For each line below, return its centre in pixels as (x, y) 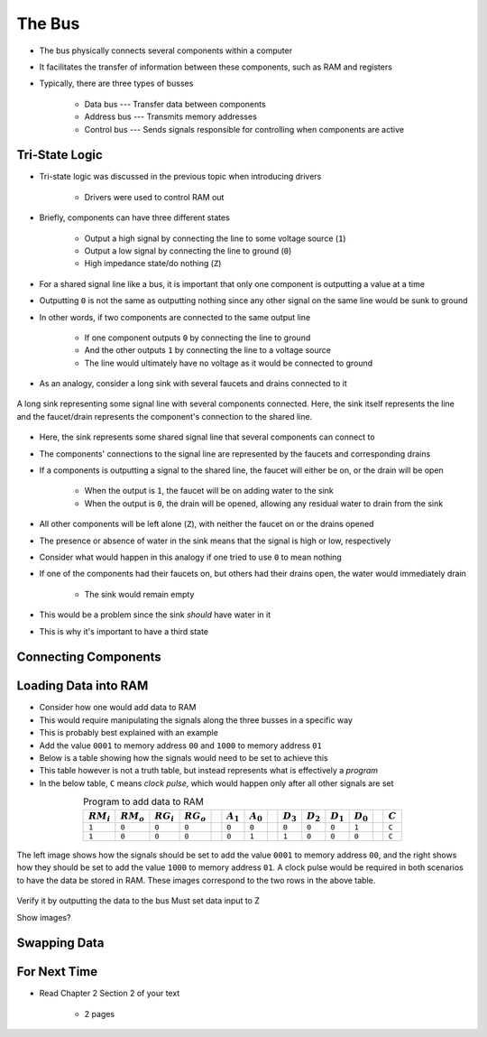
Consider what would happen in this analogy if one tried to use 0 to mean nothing (190, 557)
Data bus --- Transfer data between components (175, 104)
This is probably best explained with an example (129, 733)
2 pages (100, 1014)
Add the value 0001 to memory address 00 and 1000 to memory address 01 (180, 745)
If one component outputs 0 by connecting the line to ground (198, 338)
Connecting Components (89, 657)
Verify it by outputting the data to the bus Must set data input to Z (138, 901)
